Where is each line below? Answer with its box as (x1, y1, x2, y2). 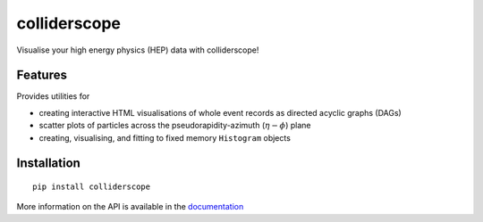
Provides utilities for (16, 91, 90, 102)
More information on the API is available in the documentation (16, 201, 244, 212)
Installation (16, 156, 80, 171)
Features (16, 68, 67, 83)
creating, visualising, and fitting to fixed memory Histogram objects (38, 132, 291, 143)
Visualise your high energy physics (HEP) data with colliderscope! (16, 45, 259, 55)
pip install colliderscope (32, 182, 151, 192)
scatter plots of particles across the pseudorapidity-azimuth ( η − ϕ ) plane (38, 120, 311, 131)
